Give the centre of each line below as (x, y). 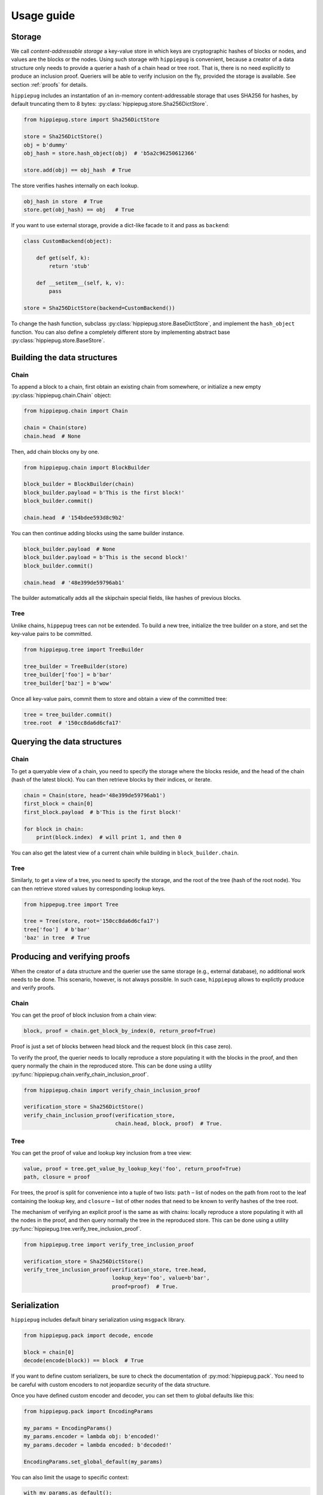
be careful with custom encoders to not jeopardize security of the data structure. (111, 1384)
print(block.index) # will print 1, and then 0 (109, 837)
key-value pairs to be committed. (52, 634)
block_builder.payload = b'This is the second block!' (106, 557)
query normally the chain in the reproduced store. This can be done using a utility (112, 1066)
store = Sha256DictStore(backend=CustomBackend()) (100, 308)
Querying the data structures (66, 742)
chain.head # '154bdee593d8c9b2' (74, 518)
